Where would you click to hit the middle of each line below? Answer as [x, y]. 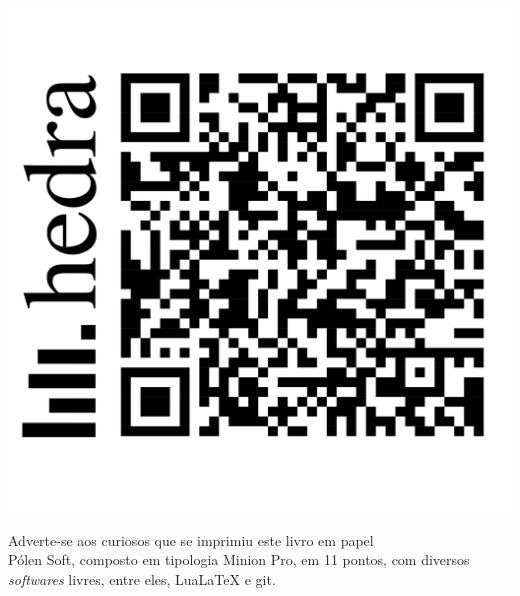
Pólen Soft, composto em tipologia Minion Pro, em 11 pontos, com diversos [239, 559]
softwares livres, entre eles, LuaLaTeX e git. [142, 578]
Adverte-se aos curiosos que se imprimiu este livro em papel [191, 539]
